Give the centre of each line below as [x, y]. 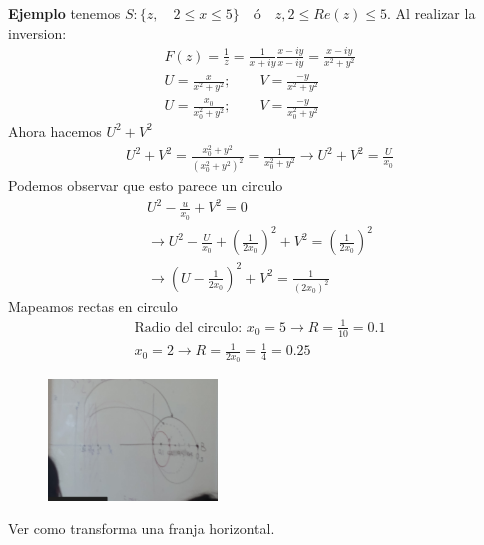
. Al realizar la [431, 13]
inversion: [37, 32]
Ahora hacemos [55, 130]
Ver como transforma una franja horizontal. [141, 528]
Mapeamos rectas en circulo [93, 305]
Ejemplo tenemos [64, 13]
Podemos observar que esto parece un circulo [145, 185]
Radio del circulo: [188, 327]
